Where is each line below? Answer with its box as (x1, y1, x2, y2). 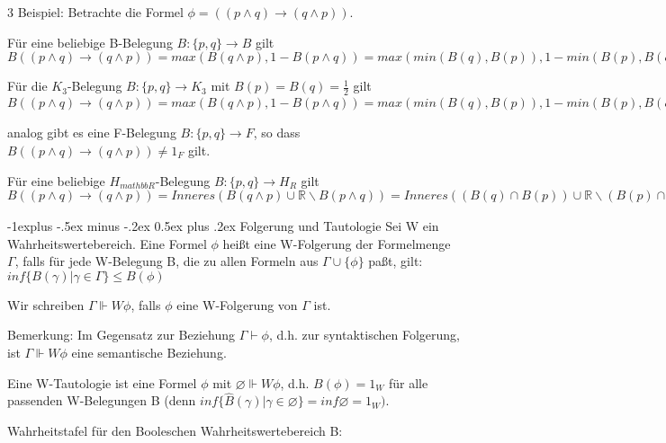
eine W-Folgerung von (176, 295, 298, 314)
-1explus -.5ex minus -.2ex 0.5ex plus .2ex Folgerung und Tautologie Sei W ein (7, 217, 439, 235)
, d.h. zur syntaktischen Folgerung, (268, 325, 460, 344)
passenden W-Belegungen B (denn (7, 391, 196, 410)
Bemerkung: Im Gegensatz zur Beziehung (7, 325, 235, 344)
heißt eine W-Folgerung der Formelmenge (222, 234, 451, 253)
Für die (7, 76, 48, 95)
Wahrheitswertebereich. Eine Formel (7, 234, 207, 253)
